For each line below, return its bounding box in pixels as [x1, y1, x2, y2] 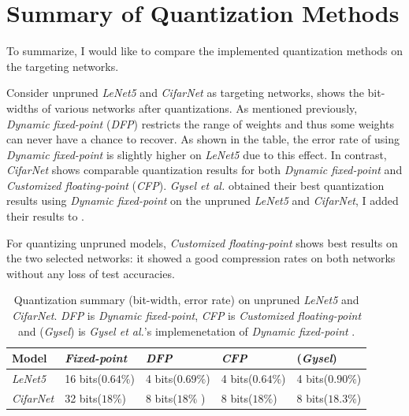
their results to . [6, 208, 85, 225]
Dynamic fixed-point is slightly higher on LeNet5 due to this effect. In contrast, [6, 146, 387, 162]
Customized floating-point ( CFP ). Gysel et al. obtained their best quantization [6, 176, 385, 193]
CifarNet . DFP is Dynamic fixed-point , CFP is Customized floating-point [12, 307, 362, 324]
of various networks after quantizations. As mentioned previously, [42, 99, 358, 116]
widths [6, 99, 39, 116]
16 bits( [65, 370, 102, 387]
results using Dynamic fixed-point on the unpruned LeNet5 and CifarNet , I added [6, 192, 399, 209]
